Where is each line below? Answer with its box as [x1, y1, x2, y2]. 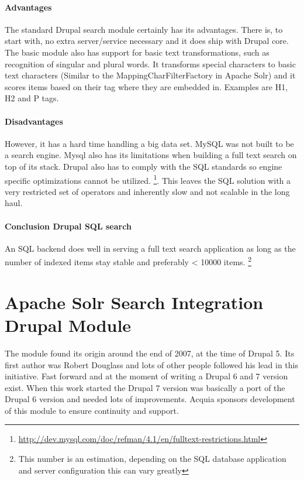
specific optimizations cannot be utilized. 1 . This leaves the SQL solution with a [5, 172, 291, 186]
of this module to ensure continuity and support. [5, 404, 179, 416]
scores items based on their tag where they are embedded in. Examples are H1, [5, 80, 288, 92]
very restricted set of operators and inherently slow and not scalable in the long [5, 185, 290, 197]
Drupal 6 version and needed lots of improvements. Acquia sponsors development [5, 393, 295, 405]
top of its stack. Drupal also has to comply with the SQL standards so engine [5, 160, 282, 172]
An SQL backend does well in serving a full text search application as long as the [5, 242, 296, 254]
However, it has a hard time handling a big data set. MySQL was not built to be [5, 137, 294, 149]
